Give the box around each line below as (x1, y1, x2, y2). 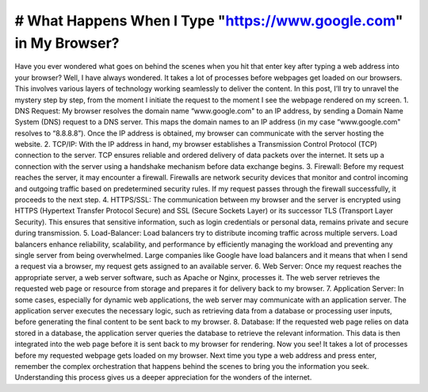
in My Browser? (14, 34, 120, 52)
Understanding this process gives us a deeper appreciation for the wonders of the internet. (14, 373, 312, 382)
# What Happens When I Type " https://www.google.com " (14, 12, 403, 29)
